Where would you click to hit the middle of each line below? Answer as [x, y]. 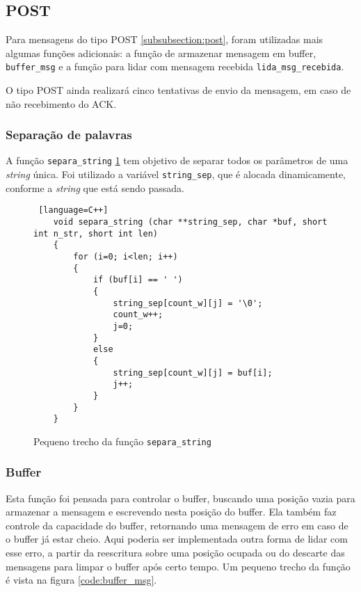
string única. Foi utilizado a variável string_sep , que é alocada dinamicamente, [176, 174]
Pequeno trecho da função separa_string [122, 441]
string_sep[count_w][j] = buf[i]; [193, 373]
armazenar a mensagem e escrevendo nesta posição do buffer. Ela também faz [171, 512]
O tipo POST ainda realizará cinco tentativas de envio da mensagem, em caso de [178, 90]
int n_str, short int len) [96, 233]
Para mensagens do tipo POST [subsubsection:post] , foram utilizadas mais [165, 39]
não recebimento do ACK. [61, 103]
